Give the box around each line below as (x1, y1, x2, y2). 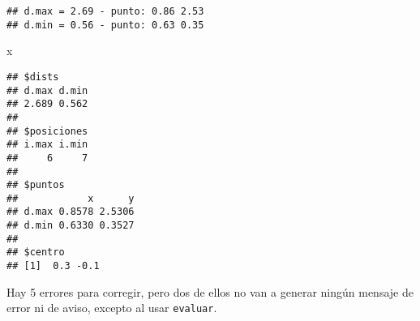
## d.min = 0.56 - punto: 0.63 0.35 (6, 19, 204, 31)
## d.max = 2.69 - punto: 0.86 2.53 (6, 6, 204, 17)
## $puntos (6, 179, 65, 191)
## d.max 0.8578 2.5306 (6, 206, 135, 218)
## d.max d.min (6, 84, 88, 96)
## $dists (6, 71, 59, 83)
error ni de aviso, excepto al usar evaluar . (6, 299, 217, 316)
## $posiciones (6, 125, 88, 137)
